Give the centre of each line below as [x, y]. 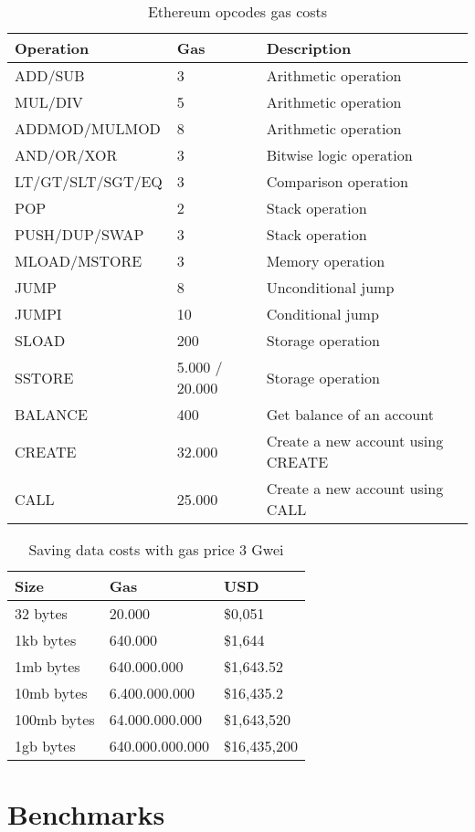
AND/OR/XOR [66, 155]
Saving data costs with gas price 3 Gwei [156, 549]
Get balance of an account [350, 414]
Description [309, 48]
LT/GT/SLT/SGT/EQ [89, 181]
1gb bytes [45, 746]
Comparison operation [337, 181]
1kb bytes [46, 640]
